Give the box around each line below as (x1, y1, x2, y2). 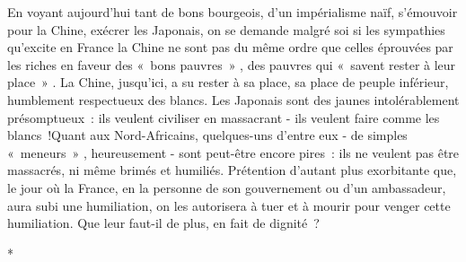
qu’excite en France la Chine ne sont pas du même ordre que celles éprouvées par (7, 38, 453, 57)
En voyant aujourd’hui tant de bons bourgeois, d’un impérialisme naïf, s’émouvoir (7, 3, 458, 21)
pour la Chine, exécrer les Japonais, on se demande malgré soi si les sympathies (7, 20, 445, 39)
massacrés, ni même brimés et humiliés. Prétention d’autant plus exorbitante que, (7, 161, 457, 179)
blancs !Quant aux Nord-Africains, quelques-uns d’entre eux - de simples (7, 126, 408, 144)
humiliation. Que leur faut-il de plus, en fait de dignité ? (7, 214, 320, 232)
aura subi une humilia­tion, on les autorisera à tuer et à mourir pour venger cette (7, 196, 451, 214)
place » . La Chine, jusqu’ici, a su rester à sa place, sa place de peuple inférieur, (7, 73, 449, 92)
